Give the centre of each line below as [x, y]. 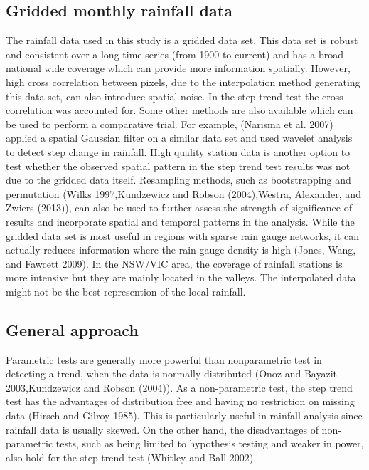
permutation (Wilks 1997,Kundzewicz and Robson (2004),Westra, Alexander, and [183, 193]
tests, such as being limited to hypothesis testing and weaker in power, [210, 443]
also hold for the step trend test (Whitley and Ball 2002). [131, 457]
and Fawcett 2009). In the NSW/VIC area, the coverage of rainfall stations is [174, 263]
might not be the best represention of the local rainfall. [126, 291]
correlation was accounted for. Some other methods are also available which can [180, 110]
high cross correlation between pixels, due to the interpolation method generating [183, 82]
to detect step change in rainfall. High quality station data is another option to [178, 151]
